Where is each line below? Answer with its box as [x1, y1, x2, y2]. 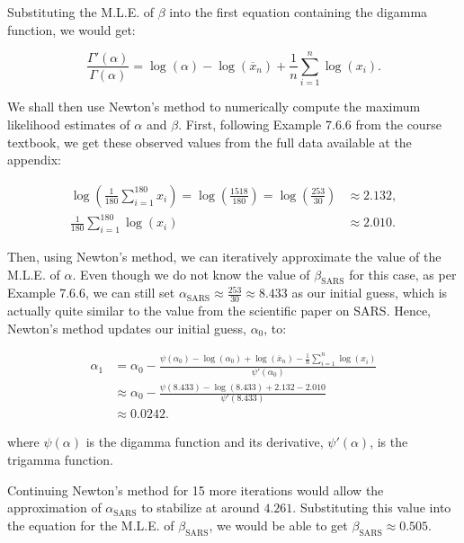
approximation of [7, 498, 102, 517]
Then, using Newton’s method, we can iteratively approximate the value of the [7, 247, 442, 266]
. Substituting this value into [292, 498, 451, 517]
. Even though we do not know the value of [72, 264, 310, 283]
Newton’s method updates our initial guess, [7, 318, 246, 337]
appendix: [7, 150, 61, 169]
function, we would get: [7, 20, 136, 39]
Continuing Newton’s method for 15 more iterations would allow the [7, 480, 384, 499]
